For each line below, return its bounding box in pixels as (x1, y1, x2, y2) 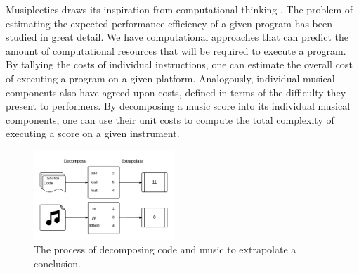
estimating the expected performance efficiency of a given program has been (6, 15, 332, 30)
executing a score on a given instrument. (6, 126, 180, 141)
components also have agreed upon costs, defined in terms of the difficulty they (6, 84, 346, 99)
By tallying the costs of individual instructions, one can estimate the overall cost (6, 57, 353, 72)
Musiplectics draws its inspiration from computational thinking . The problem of (6, 2, 353, 16)
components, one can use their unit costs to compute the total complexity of (6, 112, 334, 127)
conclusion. (34, 255, 81, 270)
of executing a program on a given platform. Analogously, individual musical (6, 70, 335, 85)
